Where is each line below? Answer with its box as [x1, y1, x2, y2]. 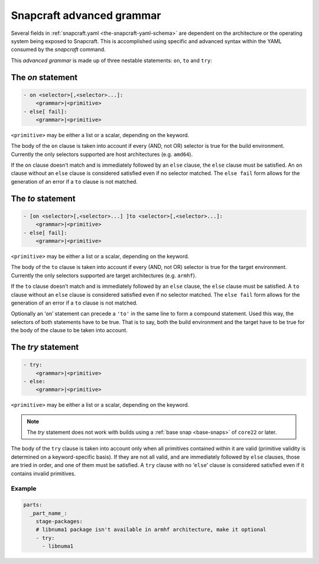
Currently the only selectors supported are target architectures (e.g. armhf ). [11, 272, 197, 279]
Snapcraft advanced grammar [11, 9, 161, 22]
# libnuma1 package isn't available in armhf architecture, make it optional [35, 526, 267, 533]
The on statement [11, 72, 78, 82]
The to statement [11, 193, 76, 203]
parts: [23, 501, 43, 508]
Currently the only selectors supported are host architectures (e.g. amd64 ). [11, 151, 193, 158]
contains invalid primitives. [11, 470, 76, 477]
